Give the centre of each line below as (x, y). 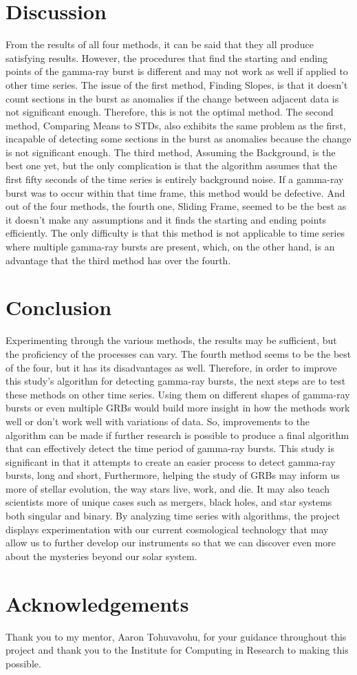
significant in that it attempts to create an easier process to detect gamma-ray (171, 461)
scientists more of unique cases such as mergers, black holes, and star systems (169, 502)
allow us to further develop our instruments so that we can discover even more (171, 543)
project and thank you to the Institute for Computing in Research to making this (177, 650)
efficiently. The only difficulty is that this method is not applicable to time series (175, 233)
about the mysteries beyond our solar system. (101, 556)
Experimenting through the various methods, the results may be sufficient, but (171, 340)
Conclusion (59, 307)
